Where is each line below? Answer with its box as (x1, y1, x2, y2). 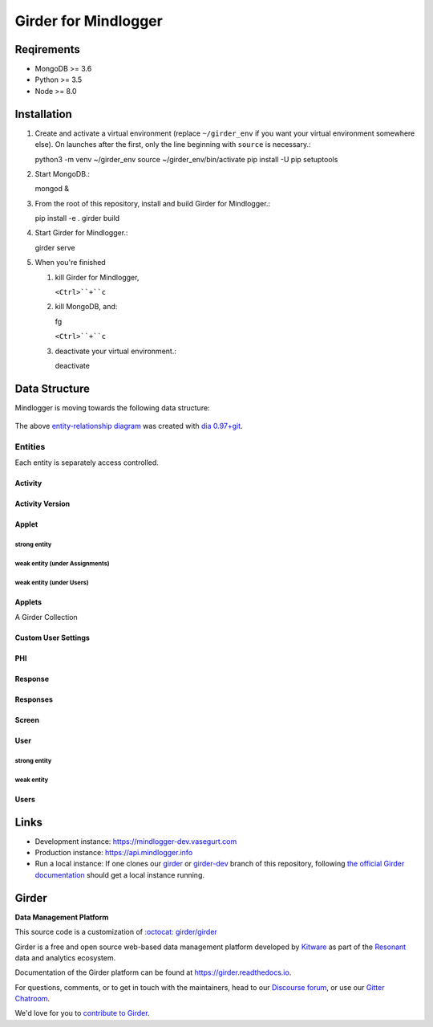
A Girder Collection (14, 612, 78, 621)
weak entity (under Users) (14, 579, 89, 587)
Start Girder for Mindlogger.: (34, 228, 128, 238)
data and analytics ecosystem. (14, 952, 116, 963)
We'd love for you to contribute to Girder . (14, 1009, 150, 1018)
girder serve (34, 242, 75, 252)
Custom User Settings (14, 633, 90, 642)
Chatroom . (14, 994, 51, 1004)
